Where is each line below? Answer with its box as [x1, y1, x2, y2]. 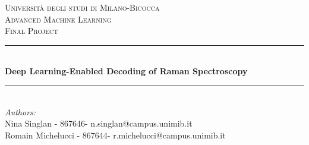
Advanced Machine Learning [5, 12, 112, 25]
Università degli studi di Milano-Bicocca [5, 1, 160, 13]
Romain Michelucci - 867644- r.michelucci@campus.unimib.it [5, 128, 226, 141]
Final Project [5, 24, 58, 37]
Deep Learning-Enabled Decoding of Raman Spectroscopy [5, 65, 248, 77]
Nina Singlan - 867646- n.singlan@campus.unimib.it [5, 117, 193, 130]
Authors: [5, 105, 36, 118]
